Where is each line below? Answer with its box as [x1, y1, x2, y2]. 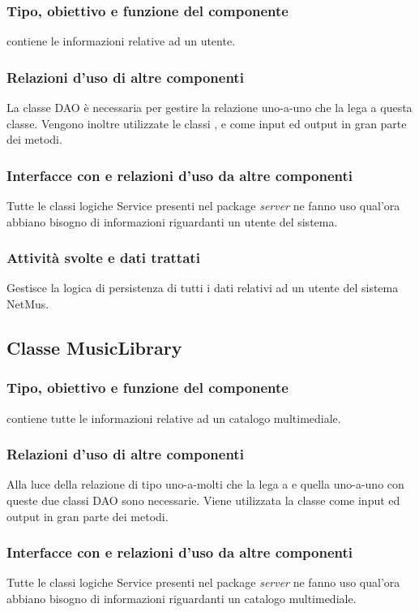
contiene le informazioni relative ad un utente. [6, 32, 236, 50]
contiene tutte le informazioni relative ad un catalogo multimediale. [6, 409, 341, 426]
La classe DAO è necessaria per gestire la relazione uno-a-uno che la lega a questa [6, 99, 413, 116]
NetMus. [6, 295, 49, 312]
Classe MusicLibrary [6, 335, 182, 360]
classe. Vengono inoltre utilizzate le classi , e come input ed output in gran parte [6, 114, 407, 131]
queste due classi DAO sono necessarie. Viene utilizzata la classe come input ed [6, 492, 400, 509]
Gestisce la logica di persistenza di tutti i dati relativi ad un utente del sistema [6, 279, 399, 296]
